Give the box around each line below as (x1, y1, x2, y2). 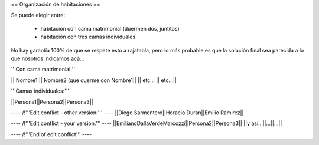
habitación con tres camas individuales (40, 33, 136, 41)
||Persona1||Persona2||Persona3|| (11, 98, 94, 106)
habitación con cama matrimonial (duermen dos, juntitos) (40, 25, 180, 32)
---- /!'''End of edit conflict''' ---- (11, 130, 92, 138)
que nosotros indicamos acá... (11, 55, 85, 62)
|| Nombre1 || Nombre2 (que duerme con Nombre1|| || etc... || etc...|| (11, 77, 177, 84)
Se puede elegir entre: (11, 12, 65, 19)
